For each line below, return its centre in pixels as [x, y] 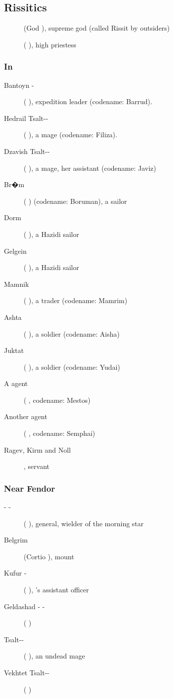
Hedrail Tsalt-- [26, 118]
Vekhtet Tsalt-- [27, 673]
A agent [16, 383]
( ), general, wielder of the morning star [84, 523]
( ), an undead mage [54, 656]
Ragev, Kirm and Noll [37, 449]
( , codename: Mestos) [57, 400]
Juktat [14, 350]
